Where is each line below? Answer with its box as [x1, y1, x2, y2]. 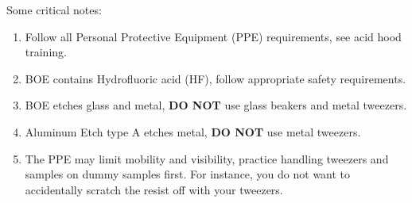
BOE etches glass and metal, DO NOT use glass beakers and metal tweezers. [25, 97, 407, 113]
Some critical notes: [6, 2, 102, 17]
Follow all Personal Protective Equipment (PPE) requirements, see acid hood [25, 28, 402, 44]
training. [25, 44, 67, 60]
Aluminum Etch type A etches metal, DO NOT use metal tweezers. [25, 123, 361, 140]
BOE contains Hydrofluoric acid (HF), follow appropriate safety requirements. [25, 70, 406, 86]
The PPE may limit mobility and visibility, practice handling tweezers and [25, 150, 389, 167]
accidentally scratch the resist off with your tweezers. [25, 181, 283, 197]
